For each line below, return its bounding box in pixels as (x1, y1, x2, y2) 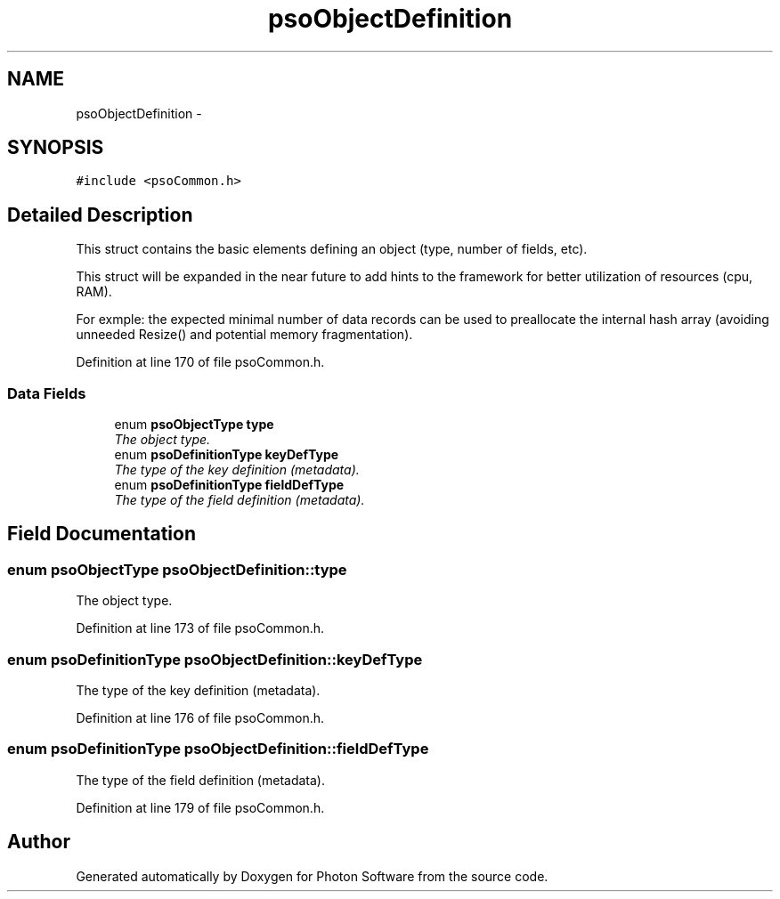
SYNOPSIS (7, 136, 104, 159)
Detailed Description (7, 203, 193, 226)
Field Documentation (7, 522, 196, 546)
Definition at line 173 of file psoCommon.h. (76, 620, 325, 636)
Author (7, 830, 70, 854)
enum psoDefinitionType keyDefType (114, 447, 339, 463)
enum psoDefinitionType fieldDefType (114, 477, 345, 493)
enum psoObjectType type (114, 417, 274, 433)
